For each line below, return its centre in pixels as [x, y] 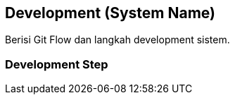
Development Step [57, 64]
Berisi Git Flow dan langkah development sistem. [118, 40]
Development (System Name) [110, 13]
